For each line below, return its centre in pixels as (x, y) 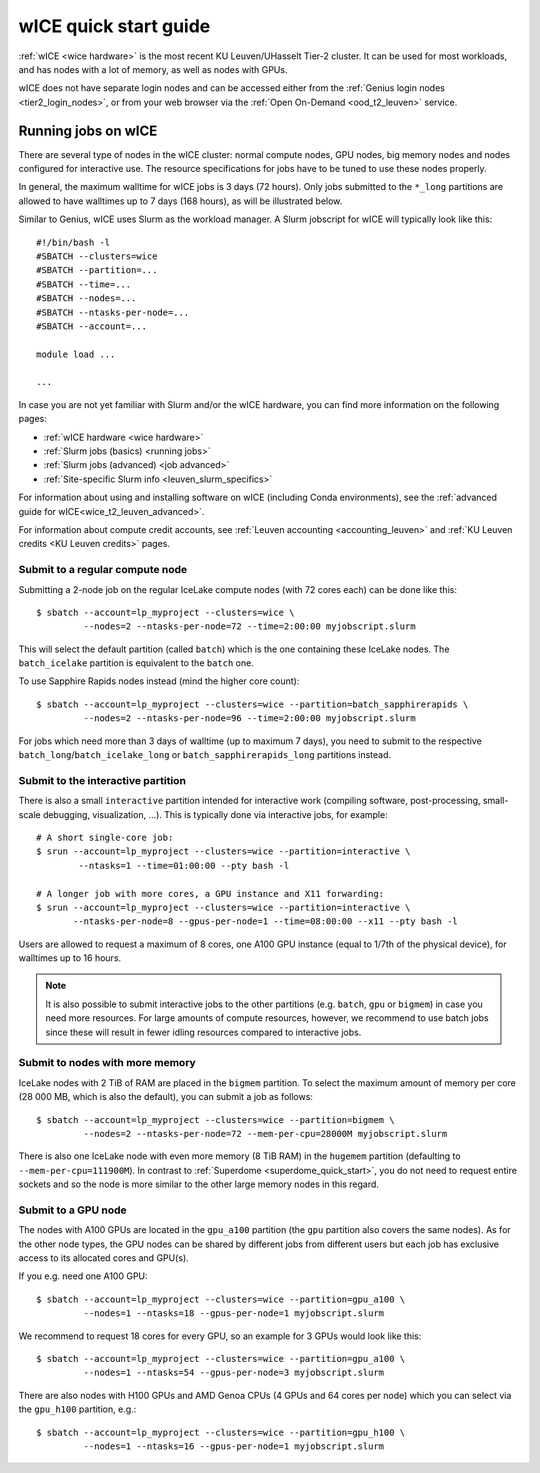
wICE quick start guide (114, 26)
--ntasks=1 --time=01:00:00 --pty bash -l (184, 865)
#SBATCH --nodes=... (86, 298)
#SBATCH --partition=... (97, 270)
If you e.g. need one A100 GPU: (83, 1276)
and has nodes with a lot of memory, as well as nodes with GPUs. (153, 69)
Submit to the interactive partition (102, 780)
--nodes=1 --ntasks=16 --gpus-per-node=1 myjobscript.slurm (234, 1446)
